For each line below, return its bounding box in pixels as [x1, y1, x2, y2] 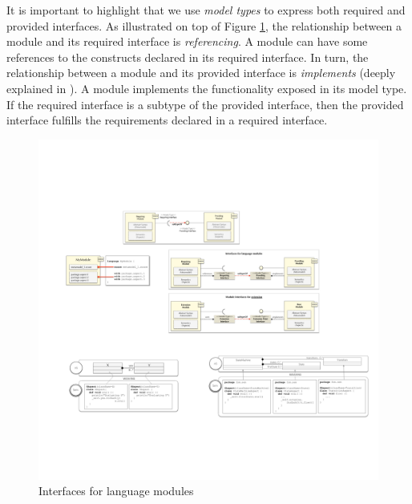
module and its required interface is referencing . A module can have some [6, 33, 368, 50]
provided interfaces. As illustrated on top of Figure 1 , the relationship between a [6, 17, 402, 34]
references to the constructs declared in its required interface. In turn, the [6, 48, 369, 65]
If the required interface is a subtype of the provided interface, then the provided [6, 96, 404, 112]
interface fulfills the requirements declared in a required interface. [6, 112, 328, 128]
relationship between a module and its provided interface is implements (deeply [6, 64, 396, 81]
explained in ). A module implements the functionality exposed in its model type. [6, 79, 407, 96]
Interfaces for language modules [38, 482, 194, 499]
